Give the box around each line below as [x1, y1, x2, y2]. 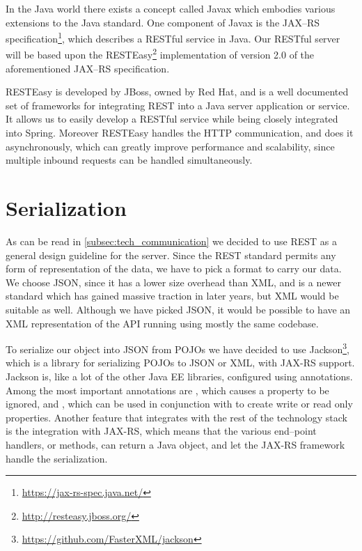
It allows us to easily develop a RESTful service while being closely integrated [6, 111, 338, 126]
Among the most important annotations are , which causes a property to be [6, 382, 329, 397]
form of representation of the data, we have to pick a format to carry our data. [6, 261, 342, 276]
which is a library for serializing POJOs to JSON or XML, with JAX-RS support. [6, 355, 355, 370]
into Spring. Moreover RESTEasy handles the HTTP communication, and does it [6, 125, 354, 140]
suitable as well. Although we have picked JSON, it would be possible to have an [6, 302, 351, 316]
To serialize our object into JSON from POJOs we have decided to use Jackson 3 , [6, 340, 349, 356]
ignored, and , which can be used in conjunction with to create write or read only [6, 396, 353, 411]
